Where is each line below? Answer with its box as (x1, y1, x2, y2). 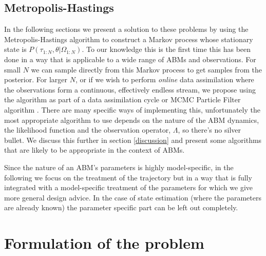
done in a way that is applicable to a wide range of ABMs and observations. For (4, 53, 256, 64)
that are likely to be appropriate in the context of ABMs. (4, 144, 185, 155)
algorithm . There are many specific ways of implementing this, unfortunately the (4, 104, 260, 115)
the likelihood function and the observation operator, (4, 124, 171, 135)
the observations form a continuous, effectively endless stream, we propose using (4, 84, 256, 95)
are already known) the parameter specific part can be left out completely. (4, 202, 238, 213)
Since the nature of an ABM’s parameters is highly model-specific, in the (4, 161, 234, 172)
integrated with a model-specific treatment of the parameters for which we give (4, 182, 253, 193)
